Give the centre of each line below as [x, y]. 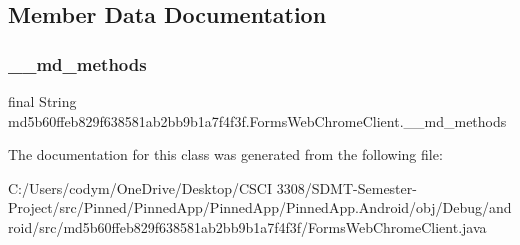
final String [42, 101]
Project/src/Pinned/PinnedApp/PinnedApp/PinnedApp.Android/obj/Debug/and [260, 207]
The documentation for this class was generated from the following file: [225, 154]
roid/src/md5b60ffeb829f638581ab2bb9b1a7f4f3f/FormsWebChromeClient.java [247, 226]
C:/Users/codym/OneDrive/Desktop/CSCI [140, 187]
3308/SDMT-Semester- [346, 187]
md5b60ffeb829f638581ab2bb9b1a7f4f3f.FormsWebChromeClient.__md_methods [257, 120]
